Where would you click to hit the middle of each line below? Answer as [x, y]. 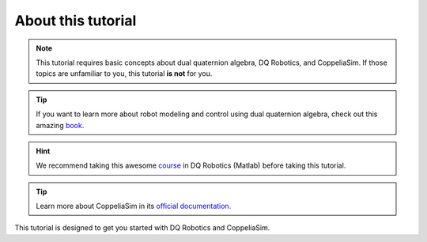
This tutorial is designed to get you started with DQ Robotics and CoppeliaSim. [142, 228]
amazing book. [60, 125]
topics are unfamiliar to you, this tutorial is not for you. [124, 74]
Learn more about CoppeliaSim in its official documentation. [134, 206]
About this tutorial [76, 21]
